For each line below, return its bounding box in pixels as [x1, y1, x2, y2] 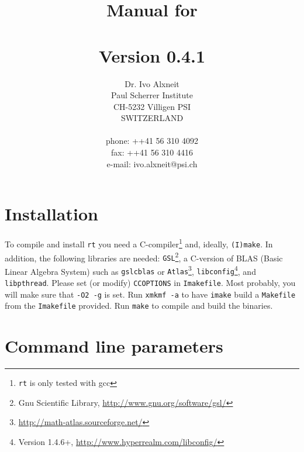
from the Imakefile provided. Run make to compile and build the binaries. [5, 299, 273, 312]
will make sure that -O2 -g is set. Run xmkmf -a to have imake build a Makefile [5, 288, 296, 300]
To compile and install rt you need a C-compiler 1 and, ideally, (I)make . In [5, 236, 273, 250]
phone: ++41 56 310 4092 [106, 134, 198, 147]
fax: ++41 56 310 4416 [111, 146, 193, 158]
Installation [5, 202, 98, 226]
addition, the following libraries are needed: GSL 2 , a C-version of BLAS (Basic [5, 250, 283, 264]
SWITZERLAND [120, 112, 184, 124]
